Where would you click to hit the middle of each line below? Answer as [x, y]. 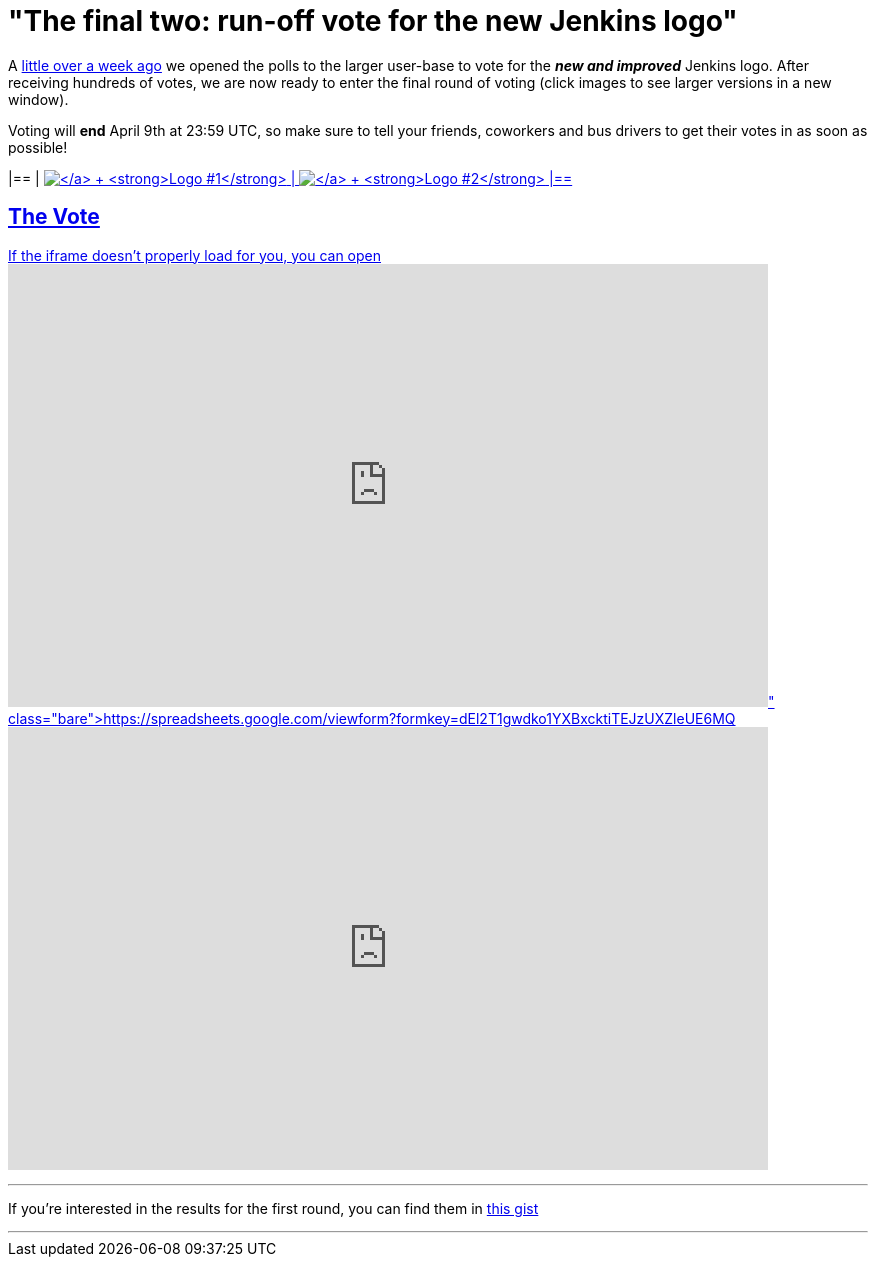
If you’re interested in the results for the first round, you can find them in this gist [273, 1208]
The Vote [54, 217]
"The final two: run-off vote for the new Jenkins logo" [373, 21]
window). [38, 99]
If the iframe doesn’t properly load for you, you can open [194, 255]
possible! [38, 147]
